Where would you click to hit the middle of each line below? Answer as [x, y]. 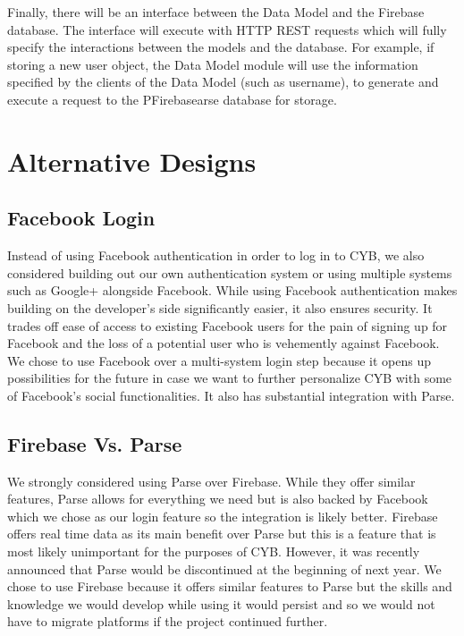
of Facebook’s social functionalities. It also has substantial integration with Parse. [231, 395]
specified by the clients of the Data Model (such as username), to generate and [223, 82]
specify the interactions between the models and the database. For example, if [221, 47]
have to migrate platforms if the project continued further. [168, 621]
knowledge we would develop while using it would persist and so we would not [221, 603]
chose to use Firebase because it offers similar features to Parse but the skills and [230, 586]
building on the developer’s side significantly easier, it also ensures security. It [220, 307]
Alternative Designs [132, 161]
